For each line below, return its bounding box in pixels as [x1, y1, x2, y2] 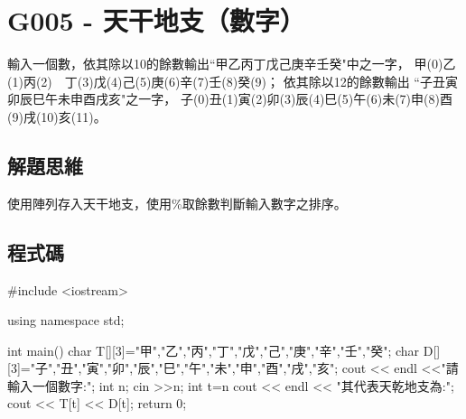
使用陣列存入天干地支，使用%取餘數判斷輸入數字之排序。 [7, 193, 347, 212]
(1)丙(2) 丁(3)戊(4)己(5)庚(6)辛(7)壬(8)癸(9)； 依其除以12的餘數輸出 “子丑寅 [7, 71, 458, 90]
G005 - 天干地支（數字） [7, 2, 305, 39]
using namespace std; [7, 311, 125, 330]
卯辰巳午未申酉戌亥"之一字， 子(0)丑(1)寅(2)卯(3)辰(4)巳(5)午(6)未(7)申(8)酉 [7, 89, 452, 108]
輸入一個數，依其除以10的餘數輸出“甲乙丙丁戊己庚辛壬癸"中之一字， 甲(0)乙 [7, 54, 456, 73]
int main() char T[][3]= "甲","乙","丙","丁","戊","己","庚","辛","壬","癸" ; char [7, 340, 420, 359]
